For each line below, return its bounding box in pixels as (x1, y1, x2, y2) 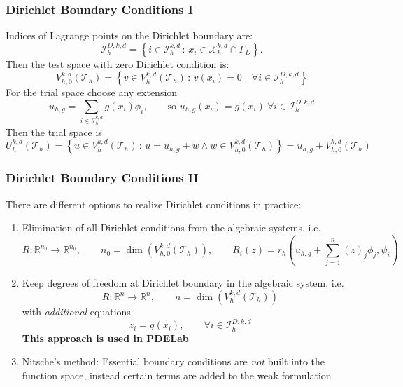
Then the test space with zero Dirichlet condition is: (6, 56, 229, 71)
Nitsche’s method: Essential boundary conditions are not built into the (22, 354, 325, 369)
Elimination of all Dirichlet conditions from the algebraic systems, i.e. (22, 220, 321, 235)
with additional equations (22, 304, 131, 319)
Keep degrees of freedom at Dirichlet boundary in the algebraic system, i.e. (22, 276, 344, 290)
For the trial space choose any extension (6, 85, 178, 100)
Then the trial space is (6, 124, 102, 139)
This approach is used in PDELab (22, 330, 189, 345)
